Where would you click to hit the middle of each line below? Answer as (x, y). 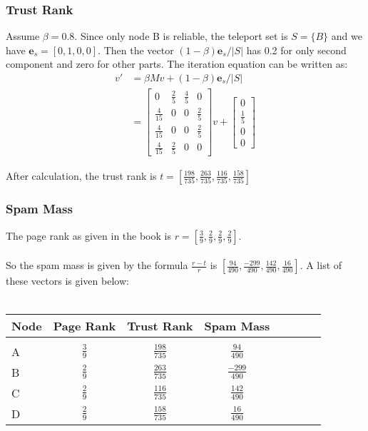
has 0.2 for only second (296, 50)
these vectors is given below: (67, 281)
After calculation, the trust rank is (81, 175)
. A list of (321, 265)
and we (347, 36)
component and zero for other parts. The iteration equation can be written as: (177, 64)
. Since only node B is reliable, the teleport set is (181, 36)
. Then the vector (136, 50)
